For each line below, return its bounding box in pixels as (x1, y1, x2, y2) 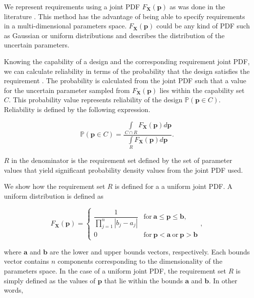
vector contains (4, 256, 49, 266)
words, (4, 285, 23, 295)
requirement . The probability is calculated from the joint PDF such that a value (4, 75, 246, 86)
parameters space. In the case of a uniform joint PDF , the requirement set (4, 265, 226, 275)
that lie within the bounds (104, 275, 183, 285)
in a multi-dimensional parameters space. (4, 21, 127, 31)
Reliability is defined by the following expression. (4, 104, 150, 114)
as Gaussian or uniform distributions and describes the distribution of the (4, 30, 225, 40)
